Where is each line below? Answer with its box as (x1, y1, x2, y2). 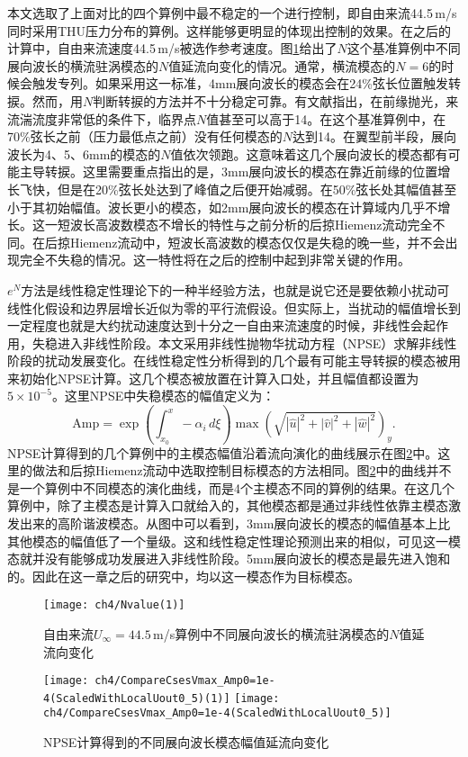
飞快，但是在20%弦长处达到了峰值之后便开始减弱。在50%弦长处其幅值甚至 (19, 179, 457, 198)
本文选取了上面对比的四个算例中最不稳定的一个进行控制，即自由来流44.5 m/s (7, 4, 457, 22)
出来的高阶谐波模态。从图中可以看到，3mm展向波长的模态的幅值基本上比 (19, 513, 451, 532)
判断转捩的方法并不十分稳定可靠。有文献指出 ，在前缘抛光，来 (93, 91, 459, 110)
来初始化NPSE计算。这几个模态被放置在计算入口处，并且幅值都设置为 (7, 368, 419, 387)
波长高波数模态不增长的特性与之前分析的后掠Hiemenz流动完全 (69, 215, 433, 234)
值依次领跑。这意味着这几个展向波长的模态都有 (170, 144, 448, 163)
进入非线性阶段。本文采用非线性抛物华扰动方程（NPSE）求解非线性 (57, 333, 457, 352)
